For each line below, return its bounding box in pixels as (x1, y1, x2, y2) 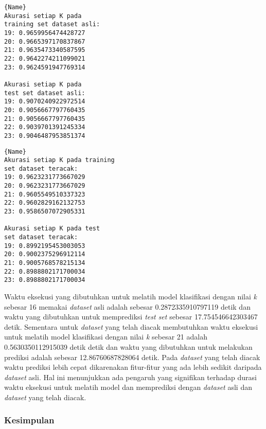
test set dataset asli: (4, 89, 85, 97)
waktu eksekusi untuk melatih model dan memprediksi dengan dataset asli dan (4, 382, 252, 392)
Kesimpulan (4, 414, 55, 426)
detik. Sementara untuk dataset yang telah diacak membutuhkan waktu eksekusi (4, 321, 258, 332)
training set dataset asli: (4, 21, 100, 28)
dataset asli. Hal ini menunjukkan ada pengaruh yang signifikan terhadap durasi (4, 371, 257, 382)
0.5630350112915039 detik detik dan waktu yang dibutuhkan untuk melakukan (4, 341, 253, 352)
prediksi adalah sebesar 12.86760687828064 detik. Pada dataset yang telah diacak (4, 351, 260, 362)
